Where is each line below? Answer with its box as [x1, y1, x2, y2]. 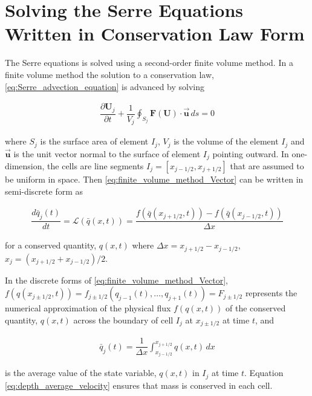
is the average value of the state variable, [5, 366, 157, 379]
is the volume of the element [174, 135, 279, 148]
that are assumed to [230, 159, 304, 172]
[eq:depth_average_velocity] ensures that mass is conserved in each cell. [5, 378, 273, 391]
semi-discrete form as [5, 184, 83, 197]
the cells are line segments [47, 159, 144, 172]
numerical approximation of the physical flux [5, 302, 171, 314]
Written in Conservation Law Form [5, 21, 305, 46]
